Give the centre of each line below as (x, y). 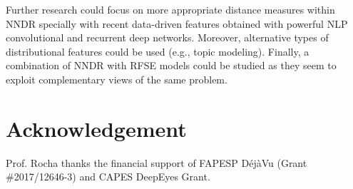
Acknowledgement (96, 128)
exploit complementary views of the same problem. (117, 79)
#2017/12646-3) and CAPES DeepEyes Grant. (108, 177)
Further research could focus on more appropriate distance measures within (170, 9)
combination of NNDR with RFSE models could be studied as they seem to (171, 65)
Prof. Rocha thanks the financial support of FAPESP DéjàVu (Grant (157, 162)
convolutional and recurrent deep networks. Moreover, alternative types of (167, 37)
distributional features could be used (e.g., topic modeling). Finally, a (158, 51)
